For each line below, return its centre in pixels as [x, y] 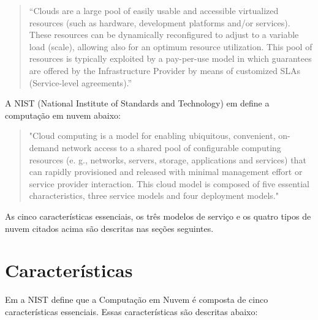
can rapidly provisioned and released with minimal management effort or [166, 172]
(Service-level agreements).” [81, 82]
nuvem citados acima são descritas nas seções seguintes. [109, 228]
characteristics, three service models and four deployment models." [154, 195]
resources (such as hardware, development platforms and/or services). [160, 22]
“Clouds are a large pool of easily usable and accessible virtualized [154, 10]
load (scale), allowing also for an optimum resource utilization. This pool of [171, 46]
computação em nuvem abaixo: [63, 115]
